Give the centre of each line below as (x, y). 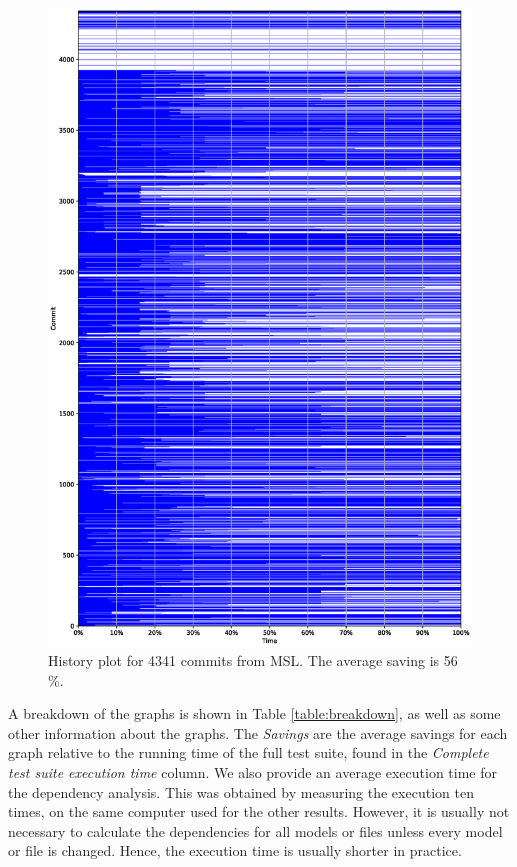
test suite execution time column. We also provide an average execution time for (253, 772)
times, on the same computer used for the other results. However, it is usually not (259, 811)
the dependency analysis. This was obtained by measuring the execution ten (241, 791)
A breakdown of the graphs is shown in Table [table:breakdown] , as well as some (254, 713)
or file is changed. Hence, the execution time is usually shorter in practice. (235, 850)
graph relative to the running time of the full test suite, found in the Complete (248, 752)
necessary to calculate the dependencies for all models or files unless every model (255, 830)
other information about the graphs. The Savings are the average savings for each (258, 732)
